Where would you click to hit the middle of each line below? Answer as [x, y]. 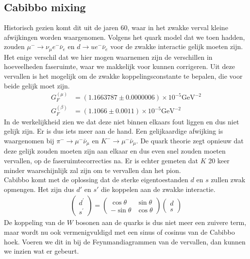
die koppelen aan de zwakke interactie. [158, 189]
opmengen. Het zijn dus [39, 189]
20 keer [219, 160]
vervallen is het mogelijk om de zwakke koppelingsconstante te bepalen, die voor [123, 76]
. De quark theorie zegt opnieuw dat [190, 140]
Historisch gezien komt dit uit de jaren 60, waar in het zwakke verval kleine [116, 27]
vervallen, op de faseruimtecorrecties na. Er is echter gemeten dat [101, 160]
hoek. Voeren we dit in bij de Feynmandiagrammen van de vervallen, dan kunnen [125, 241]
